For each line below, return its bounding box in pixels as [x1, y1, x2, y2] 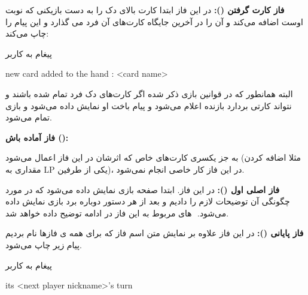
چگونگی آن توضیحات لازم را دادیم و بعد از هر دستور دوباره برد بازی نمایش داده [5, 195, 290, 207]
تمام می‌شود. [5, 111, 52, 124]
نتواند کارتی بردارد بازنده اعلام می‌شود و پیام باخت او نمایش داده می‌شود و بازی [5, 99, 292, 112]
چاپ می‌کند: [5, 27, 49, 40]
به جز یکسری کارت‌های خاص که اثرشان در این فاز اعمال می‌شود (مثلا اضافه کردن [5, 151, 301, 164]
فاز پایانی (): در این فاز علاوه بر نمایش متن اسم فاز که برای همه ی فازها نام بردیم [5, 227, 304, 239]
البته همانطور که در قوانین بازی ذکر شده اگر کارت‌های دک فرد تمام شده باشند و [5, 87, 293, 100]
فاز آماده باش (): [5, 131, 69, 143]
